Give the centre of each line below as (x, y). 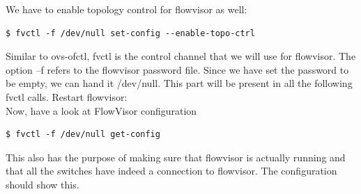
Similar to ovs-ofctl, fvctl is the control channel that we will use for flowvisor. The (181, 56)
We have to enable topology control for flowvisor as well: (126, 9)
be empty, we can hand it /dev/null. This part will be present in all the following (179, 83)
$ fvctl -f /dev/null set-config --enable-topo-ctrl (130, 33)
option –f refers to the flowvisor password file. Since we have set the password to (177, 69)
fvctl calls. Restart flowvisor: (67, 96)
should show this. (43, 184)
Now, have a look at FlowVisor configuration (101, 110)
